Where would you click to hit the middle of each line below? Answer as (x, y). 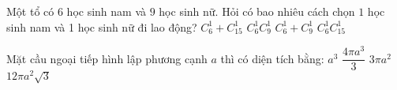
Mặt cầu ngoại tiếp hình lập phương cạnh (107, 58)
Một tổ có (30, 11)
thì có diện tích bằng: (272, 58)
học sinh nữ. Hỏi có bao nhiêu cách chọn (257, 11)
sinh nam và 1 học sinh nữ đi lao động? (102, 26)
